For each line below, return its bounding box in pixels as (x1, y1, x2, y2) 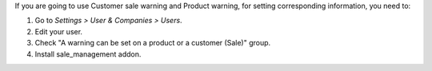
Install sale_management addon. (34, 49, 142, 59)
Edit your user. (34, 26, 83, 36)
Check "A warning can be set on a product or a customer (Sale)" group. (34, 38, 271, 48)
